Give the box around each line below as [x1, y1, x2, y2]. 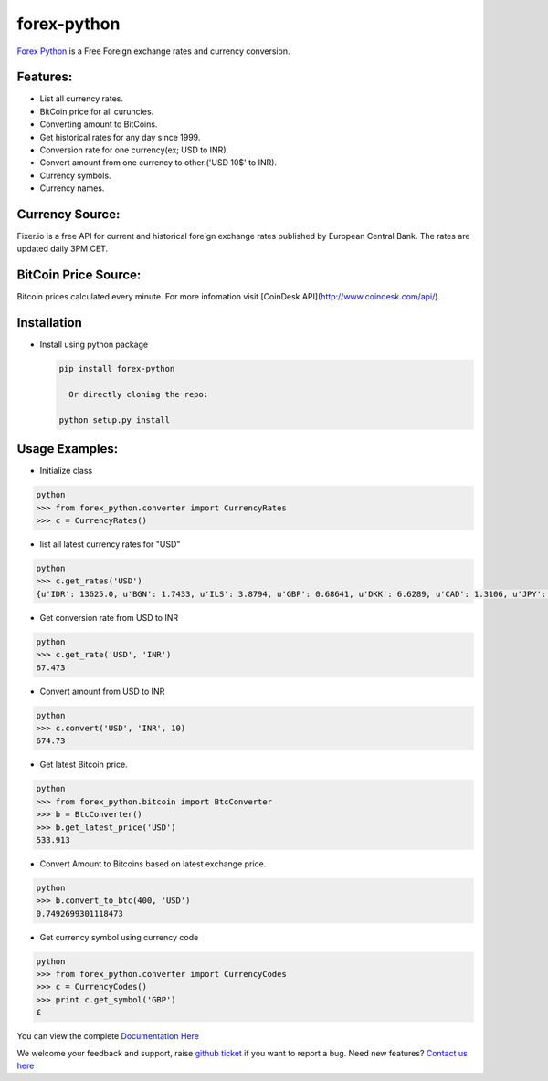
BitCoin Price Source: [16, 268, 142, 283]
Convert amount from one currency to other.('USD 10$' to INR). [39, 157, 278, 168]
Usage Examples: [16, 441, 119, 457]
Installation [16, 315, 82, 331]
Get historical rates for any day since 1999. [39, 131, 201, 142]
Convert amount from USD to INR [39, 686, 165, 697]
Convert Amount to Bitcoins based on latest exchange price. [39, 858, 267, 869]
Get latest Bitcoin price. [39, 759, 128, 771]
